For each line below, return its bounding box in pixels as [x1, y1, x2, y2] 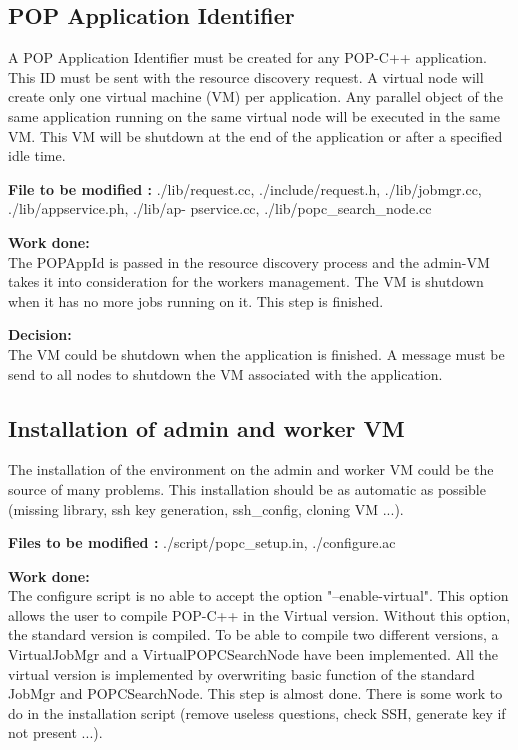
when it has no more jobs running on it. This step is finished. [8, 290, 384, 311]
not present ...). [8, 722, 103, 743]
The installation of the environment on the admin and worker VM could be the [8, 459, 494, 480]
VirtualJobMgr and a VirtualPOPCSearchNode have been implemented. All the [8, 644, 499, 665]
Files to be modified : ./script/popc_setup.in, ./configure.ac [8, 532, 396, 553]
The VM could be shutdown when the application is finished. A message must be [8, 343, 505, 364]
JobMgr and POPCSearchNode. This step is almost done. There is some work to [8, 683, 503, 704]
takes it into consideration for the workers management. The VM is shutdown [8, 271, 484, 292]
